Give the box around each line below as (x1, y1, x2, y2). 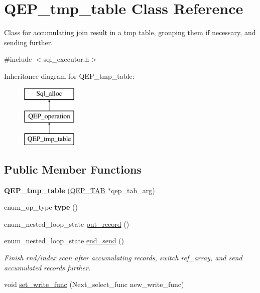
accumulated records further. (4, 262, 91, 272)
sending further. (4, 37, 53, 47)
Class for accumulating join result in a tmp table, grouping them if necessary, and (4, 27, 256, 38)
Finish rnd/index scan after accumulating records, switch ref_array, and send (4, 252, 242, 263)
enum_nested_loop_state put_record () (4, 218, 129, 229)
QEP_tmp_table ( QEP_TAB (4, 185, 105, 195)
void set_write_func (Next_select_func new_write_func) (4, 279, 184, 289)
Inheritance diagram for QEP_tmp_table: (4, 70, 135, 81)
